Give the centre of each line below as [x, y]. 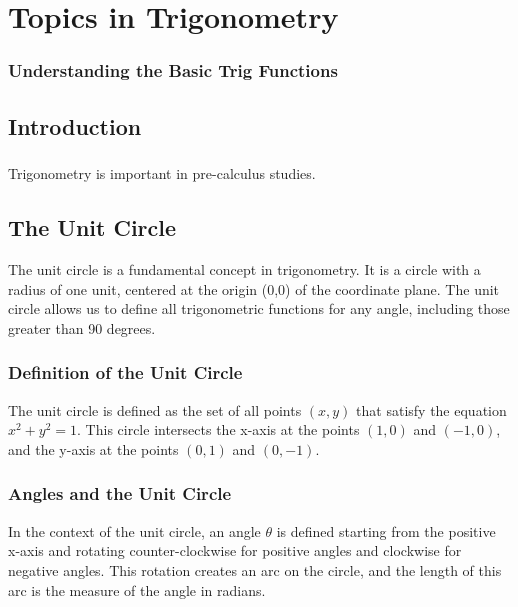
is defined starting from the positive [386, 530]
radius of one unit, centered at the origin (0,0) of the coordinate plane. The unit [254, 288]
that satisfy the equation [431, 409]
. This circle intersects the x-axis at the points [218, 429]
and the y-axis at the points [93, 448]
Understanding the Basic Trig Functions [173, 70]
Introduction [75, 125]
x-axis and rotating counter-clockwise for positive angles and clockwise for [235, 550]
